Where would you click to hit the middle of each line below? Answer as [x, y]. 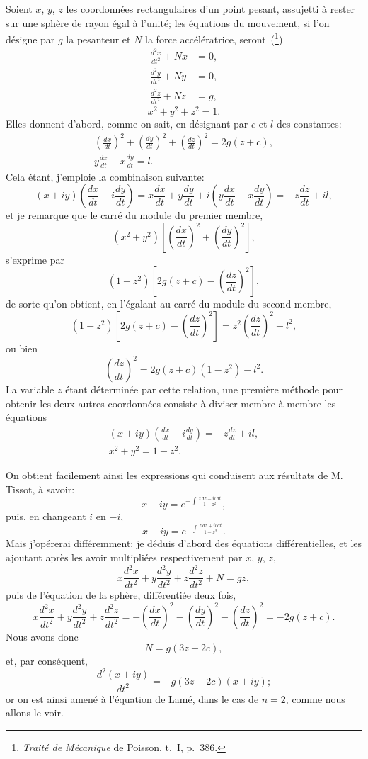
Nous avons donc [42, 636]
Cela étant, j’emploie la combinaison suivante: [105, 176]
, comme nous [315, 698]
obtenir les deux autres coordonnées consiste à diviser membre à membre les [171, 403]
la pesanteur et [98, 39]
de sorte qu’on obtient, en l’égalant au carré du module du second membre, [169, 304]
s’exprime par [35, 259]
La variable [30, 389]
